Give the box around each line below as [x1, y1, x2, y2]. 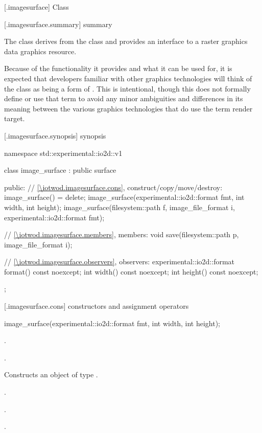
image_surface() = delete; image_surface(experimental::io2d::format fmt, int [4, 192, 245, 202]
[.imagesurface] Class [4, 2, 69, 12]
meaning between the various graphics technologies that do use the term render [4, 103, 253, 113]
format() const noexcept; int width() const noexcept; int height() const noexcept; [4, 266, 258, 277]
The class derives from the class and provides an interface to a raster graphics [4, 36, 248, 47]
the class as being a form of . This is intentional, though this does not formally [4, 83, 251, 94]
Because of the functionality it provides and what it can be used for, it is [4, 63, 232, 74]
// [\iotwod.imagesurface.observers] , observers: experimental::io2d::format [4, 256, 235, 267]
